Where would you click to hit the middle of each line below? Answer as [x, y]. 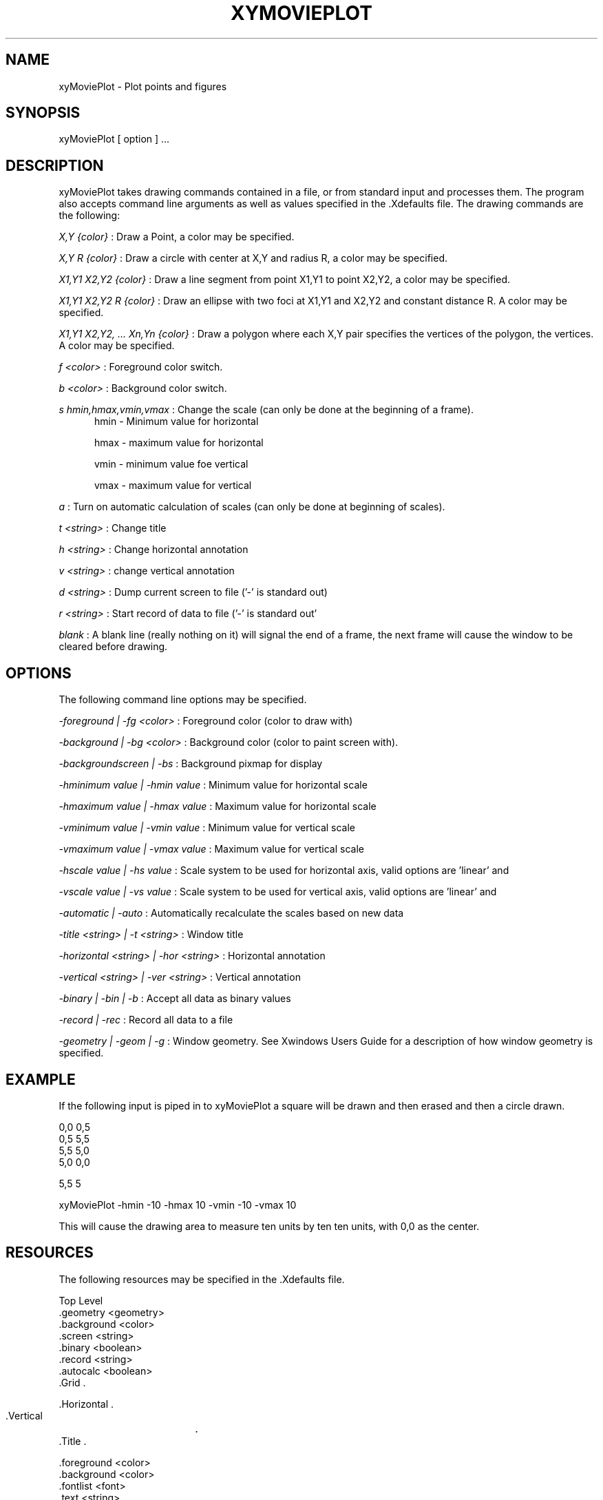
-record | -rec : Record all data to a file [146, 1020]
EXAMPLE [41, 1079]
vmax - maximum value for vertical [173, 486]
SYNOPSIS [43, 113]
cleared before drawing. [113, 647]
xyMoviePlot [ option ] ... [114, 139]
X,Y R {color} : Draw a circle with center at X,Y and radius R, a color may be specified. [253, 258]
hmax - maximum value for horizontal [179, 443]
